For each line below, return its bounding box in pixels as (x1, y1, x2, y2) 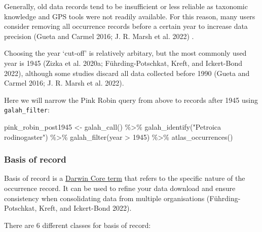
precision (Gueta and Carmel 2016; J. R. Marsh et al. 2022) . (4, 30, 194, 41)
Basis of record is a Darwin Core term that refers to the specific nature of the (4, 173, 245, 183)
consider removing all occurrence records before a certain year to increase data (4, 21, 248, 31)
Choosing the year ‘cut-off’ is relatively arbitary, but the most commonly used (4, 48, 247, 58)
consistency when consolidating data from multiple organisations (4, 192, 205, 203)
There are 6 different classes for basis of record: (4, 219, 151, 230)
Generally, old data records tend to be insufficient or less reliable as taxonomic (4, 1, 248, 11)
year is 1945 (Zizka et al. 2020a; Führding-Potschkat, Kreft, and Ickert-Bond (4, 57, 242, 68)
